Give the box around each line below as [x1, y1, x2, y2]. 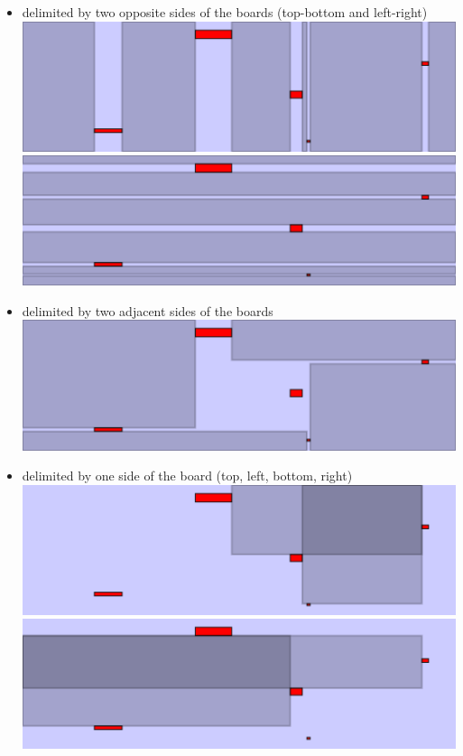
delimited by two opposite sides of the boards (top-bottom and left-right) [22, 3, 428, 21]
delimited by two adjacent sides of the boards [22, 301, 273, 320]
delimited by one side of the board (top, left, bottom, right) [22, 466, 353, 485]
